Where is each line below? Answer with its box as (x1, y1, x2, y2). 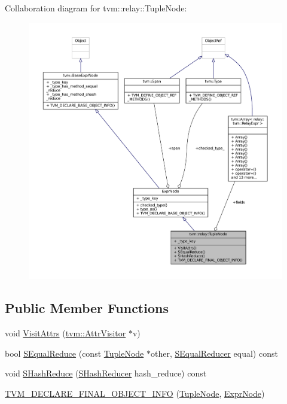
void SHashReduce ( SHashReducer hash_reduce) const (5, 367, 207, 379)
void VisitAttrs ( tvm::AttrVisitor (5, 326, 126, 339)
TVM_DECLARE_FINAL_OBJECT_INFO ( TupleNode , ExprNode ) (5, 387, 265, 399)
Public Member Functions (5, 299, 169, 317)
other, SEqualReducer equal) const (150, 347, 278, 359)
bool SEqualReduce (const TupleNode (5, 347, 144, 359)
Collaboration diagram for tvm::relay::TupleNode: (5, 2, 187, 14)
